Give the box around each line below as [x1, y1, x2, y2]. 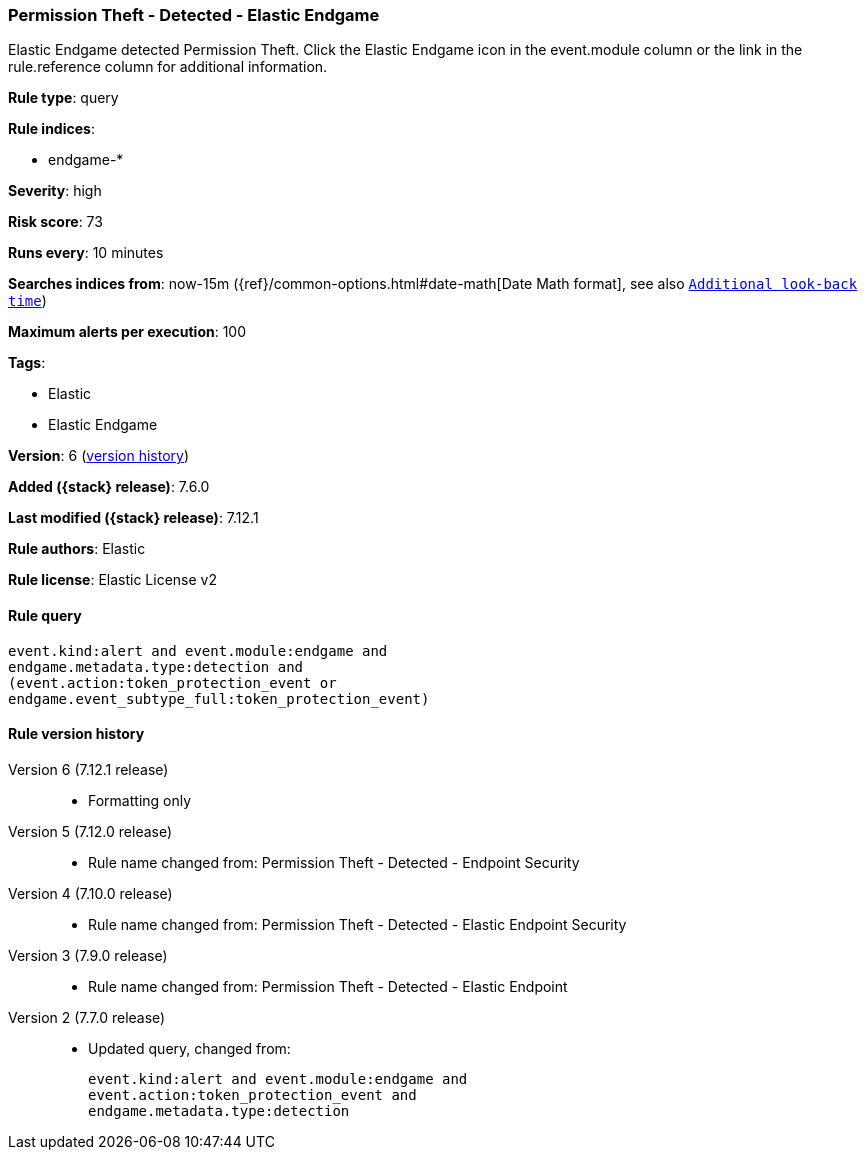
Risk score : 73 [8, 213, 103, 231]
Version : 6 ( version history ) [8, 447, 190, 465]
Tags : [8, 354, 46, 372]
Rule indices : [8, 120, 95, 138]
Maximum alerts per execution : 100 [8, 323, 247, 341]
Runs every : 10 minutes [8, 244, 164, 262]
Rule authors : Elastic [8, 540, 146, 558]
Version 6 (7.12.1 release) [8, 760, 169, 778]
